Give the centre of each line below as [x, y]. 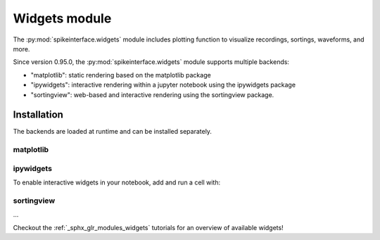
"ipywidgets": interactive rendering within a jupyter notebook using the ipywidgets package [163, 85]
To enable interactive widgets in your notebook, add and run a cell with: [117, 182]
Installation [38, 115]
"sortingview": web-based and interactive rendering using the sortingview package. [152, 94]
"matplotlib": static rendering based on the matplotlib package [121, 75]
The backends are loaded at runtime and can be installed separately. [113, 132]
